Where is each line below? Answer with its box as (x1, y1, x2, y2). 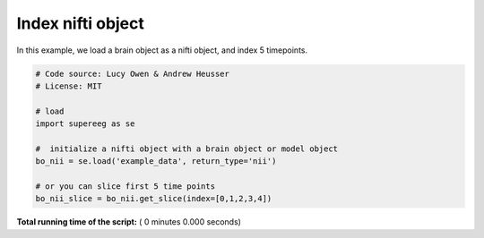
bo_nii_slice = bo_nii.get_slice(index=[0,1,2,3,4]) (35, 193, 272, 204)
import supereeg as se (35, 119, 135, 129)
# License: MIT (35, 81, 102, 91)
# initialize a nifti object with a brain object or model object (35, 143, 339, 154)
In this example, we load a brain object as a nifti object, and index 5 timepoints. (16, 45, 308, 55)
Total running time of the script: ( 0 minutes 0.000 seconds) (16, 217, 242, 227)
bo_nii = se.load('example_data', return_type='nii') (35, 157, 277, 166)
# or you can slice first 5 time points (35, 182, 215, 191)
